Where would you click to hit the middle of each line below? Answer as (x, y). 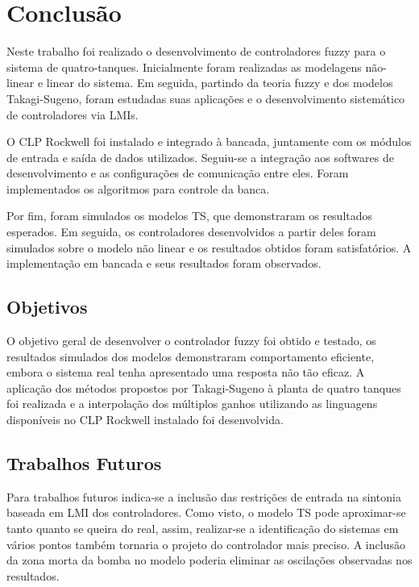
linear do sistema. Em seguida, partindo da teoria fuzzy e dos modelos (220, 83)
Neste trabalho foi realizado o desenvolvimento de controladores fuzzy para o (196, 51)
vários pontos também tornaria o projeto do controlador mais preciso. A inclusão (206, 544)
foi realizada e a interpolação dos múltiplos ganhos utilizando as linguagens (192, 404)
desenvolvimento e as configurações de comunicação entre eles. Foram (178, 173)
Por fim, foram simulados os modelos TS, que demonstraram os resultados (190, 216)
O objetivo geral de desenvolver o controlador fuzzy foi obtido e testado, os (191, 341)
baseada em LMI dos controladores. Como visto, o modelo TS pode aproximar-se (206, 512)
